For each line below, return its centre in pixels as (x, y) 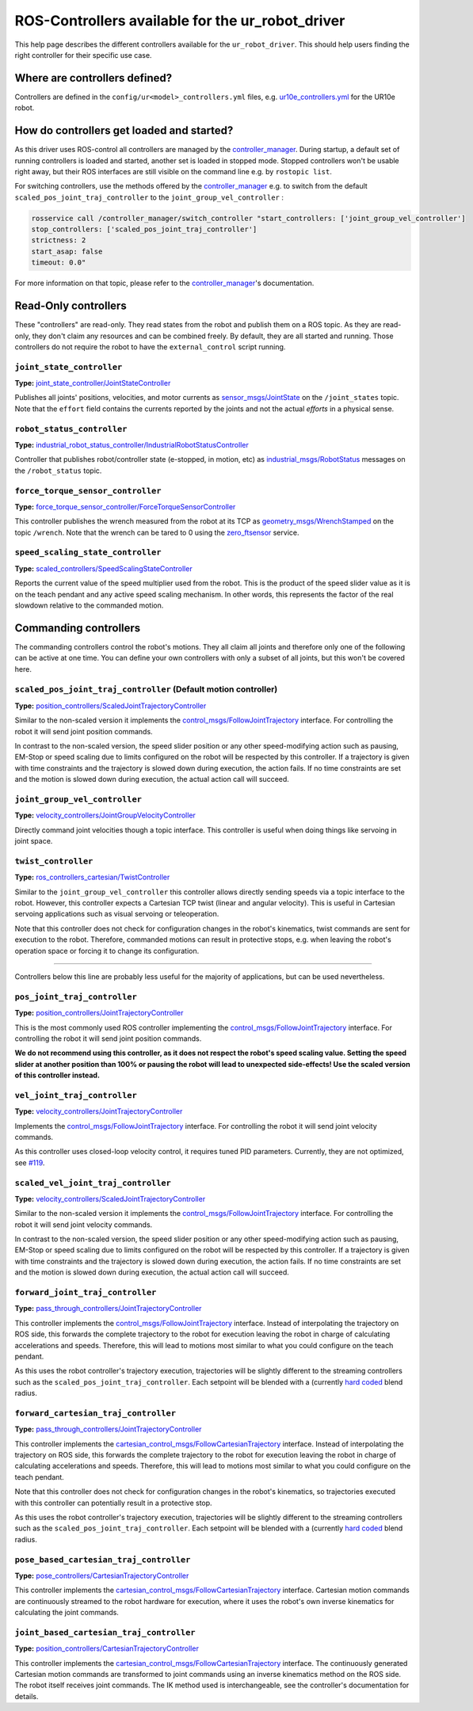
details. (27, 1696)
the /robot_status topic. (58, 471)
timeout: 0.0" (59, 263)
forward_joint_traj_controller (86, 1293)
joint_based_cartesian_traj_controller (105, 1632)
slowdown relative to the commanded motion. (89, 605)
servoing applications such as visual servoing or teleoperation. (117, 914)
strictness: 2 (59, 240)
